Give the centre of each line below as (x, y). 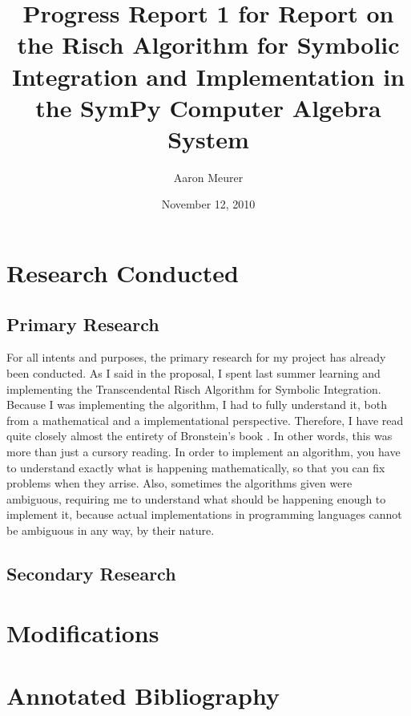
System (208, 138)
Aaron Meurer (208, 177)
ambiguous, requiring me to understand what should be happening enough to (196, 498)
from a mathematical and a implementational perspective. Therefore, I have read (205, 420)
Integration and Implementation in (208, 76)
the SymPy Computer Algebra (208, 107)
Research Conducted (123, 273)
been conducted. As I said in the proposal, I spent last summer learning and (193, 373)
